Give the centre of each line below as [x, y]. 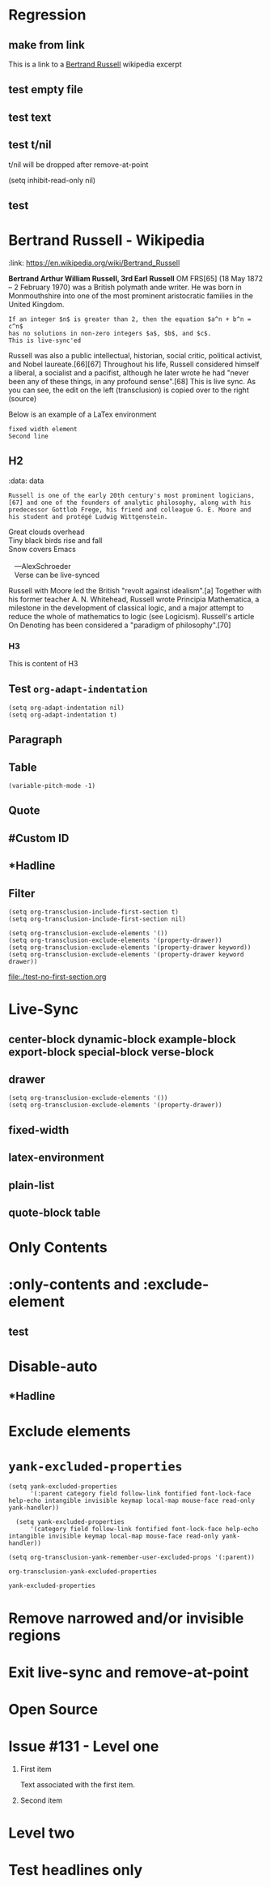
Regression [47, 15]
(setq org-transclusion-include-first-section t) [94, 912]
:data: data [26, 481]
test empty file [46, 90]
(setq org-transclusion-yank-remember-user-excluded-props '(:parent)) [131, 1558]
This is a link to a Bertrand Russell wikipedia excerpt [95, 64]
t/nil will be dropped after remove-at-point [78, 165]
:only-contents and [74, 1284]
